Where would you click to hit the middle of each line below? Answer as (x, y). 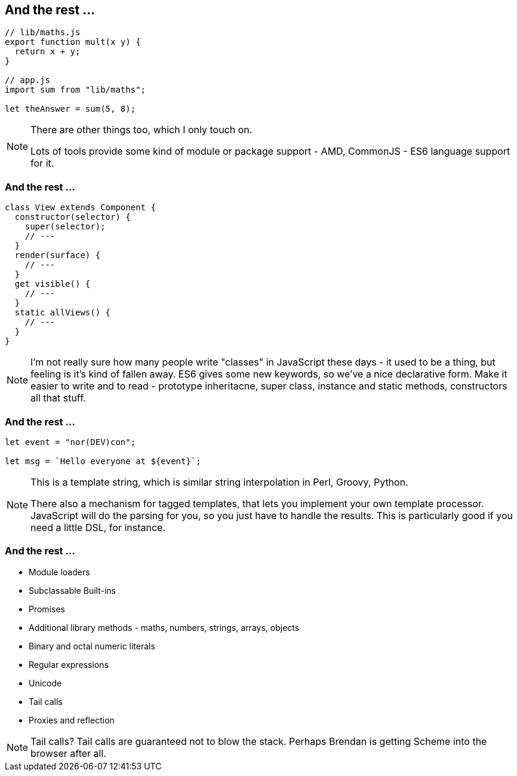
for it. (42, 163)
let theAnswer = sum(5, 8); (70, 109)
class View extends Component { (80, 208)
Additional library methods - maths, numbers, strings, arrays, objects (164, 627)
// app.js (27, 80)
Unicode (45, 683)
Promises (47, 609)
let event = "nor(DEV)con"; (70, 442)
